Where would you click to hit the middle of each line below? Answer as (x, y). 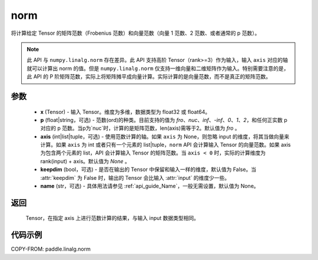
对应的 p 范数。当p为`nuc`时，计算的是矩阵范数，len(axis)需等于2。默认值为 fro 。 (140, 128)
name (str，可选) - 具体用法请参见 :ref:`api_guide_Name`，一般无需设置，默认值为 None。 (150, 186)
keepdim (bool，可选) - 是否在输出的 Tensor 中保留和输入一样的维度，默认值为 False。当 (148, 170)
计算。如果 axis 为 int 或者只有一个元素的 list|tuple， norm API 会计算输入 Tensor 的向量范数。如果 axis (165, 145)
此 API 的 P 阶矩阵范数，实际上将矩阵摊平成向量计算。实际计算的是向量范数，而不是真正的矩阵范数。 (149, 77)
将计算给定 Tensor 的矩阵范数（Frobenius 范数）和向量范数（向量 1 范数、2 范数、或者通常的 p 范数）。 (135, 33)
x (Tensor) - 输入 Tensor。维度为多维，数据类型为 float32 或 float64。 (125, 111)
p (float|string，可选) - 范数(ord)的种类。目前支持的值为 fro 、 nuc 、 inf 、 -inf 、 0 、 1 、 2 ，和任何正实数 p (164, 120)
